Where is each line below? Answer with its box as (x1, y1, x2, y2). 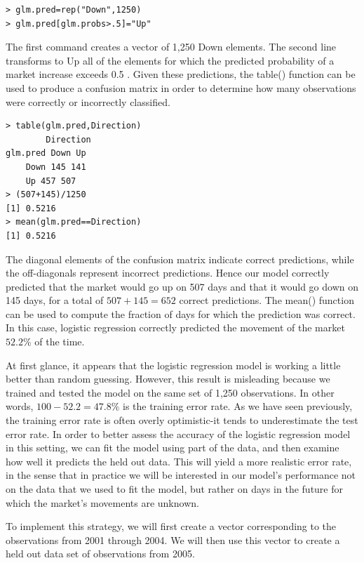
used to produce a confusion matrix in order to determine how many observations (6, 80, 356, 95)
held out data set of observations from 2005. (6, 546, 195, 561)
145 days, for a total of (6, 293, 104, 307)
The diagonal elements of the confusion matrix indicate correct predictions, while (6, 251, 354, 266)
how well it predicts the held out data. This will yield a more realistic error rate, (6, 453, 352, 468)
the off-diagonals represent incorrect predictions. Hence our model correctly (6, 265, 330, 280)
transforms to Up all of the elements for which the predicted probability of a (6, 53, 335, 67)
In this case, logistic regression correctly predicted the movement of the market (6, 320, 345, 335)
